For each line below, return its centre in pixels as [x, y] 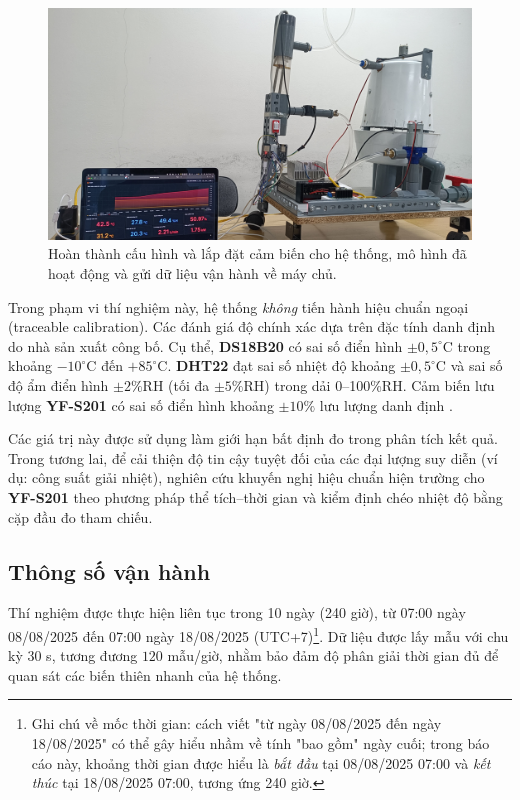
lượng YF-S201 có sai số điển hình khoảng [141, 404]
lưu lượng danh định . [386, 404]
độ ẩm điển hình [58, 385]
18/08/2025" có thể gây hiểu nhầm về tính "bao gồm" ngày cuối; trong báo [260, 743]
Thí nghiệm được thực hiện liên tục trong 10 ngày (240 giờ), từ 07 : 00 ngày [237, 612]
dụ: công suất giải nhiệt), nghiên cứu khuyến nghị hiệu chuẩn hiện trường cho [246, 477]
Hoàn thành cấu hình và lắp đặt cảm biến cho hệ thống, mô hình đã [257, 253]
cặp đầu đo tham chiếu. [80, 516]
